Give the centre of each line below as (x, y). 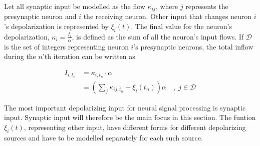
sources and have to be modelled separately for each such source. (103, 137)
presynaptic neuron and (40, 16)
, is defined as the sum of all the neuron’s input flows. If (158, 36)
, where (167, 6)
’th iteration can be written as (89, 56)
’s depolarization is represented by (56, 26)
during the (20, 56)
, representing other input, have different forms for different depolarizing (135, 127)
